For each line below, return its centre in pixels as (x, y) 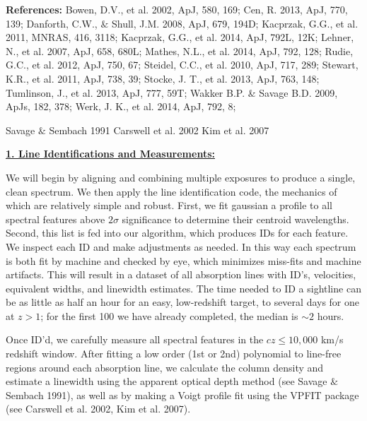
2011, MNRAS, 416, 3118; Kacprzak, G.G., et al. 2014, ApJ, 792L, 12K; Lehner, (180, 37)
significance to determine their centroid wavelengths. (235, 219)
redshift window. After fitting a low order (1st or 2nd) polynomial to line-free (174, 354)
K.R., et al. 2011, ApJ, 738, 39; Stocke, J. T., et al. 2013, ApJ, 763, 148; (163, 78)
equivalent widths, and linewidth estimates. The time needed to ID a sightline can (183, 288)
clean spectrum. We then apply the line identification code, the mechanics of (171, 191)
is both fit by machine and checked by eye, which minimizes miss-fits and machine (183, 260)
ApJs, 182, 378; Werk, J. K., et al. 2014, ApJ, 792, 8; (121, 106)
